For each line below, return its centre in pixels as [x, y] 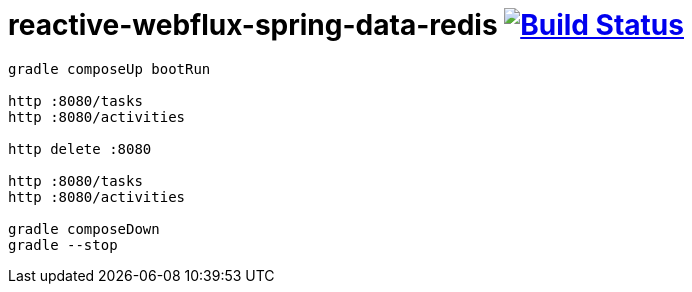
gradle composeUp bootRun [109, 68]
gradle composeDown [84, 228]
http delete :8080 [80, 148]
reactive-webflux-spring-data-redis [253, 25]
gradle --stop [63, 244]
